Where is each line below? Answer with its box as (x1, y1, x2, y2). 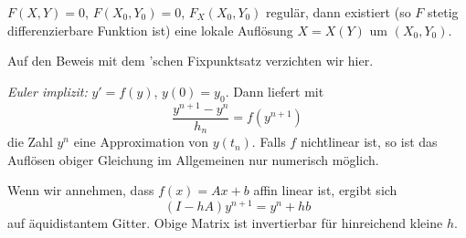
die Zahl (7, 132, 53, 151)
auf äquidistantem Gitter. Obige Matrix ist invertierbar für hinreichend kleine (7, 213, 443, 233)
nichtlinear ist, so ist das (300, 132, 438, 151)
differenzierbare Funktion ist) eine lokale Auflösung (7, 20, 293, 39)
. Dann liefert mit (225, 81, 324, 100)
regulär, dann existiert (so (266, 3, 411, 21)
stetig (428, 3, 459, 21)
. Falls (251, 132, 286, 151)
